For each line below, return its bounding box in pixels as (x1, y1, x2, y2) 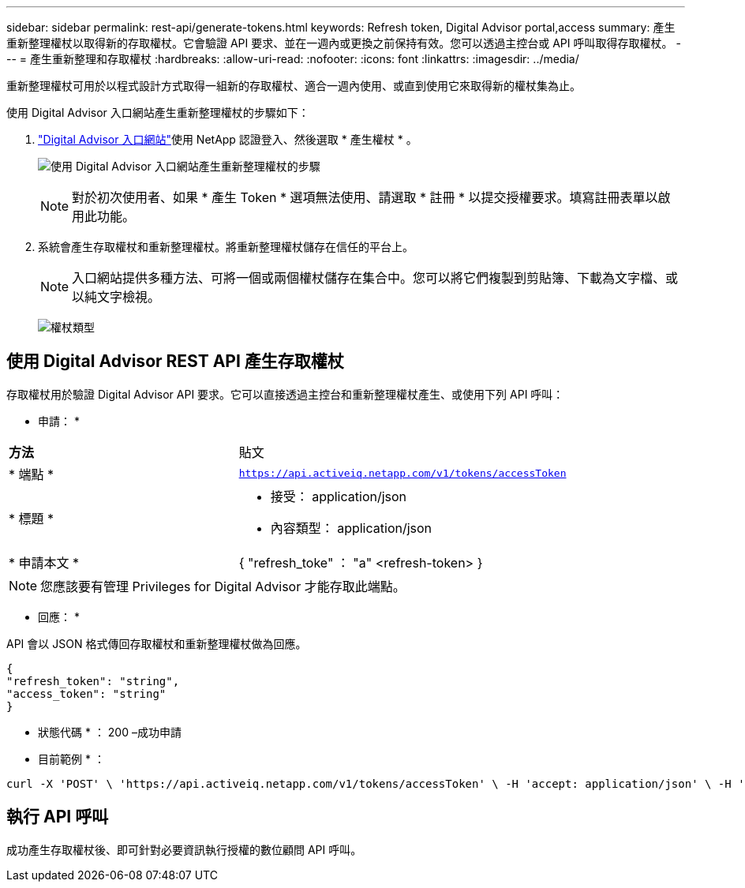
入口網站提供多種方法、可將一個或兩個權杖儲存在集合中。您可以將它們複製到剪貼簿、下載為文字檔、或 (72, 270, 679, 286)
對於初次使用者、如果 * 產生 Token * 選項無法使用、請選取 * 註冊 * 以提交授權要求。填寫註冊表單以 (72, 189, 658, 205)
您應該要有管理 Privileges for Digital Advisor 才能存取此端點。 (40, 578, 406, 594)
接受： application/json (270, 488, 407, 504)
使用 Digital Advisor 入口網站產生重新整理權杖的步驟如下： (6, 106, 309, 119)
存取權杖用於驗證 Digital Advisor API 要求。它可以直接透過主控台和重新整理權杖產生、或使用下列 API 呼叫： (6, 387, 564, 401)
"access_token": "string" (6, 687, 167, 700)
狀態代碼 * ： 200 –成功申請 (38, 725, 182, 739)
